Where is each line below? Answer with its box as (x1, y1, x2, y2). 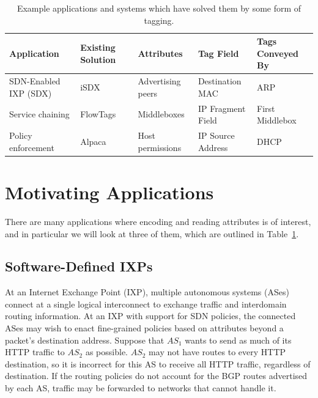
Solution (80, 53, 116, 65)
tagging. (144, 13, 174, 26)
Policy (9, 129, 32, 142)
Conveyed (257, 46, 299, 59)
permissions (138, 141, 182, 153)
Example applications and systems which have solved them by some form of (17, 2, 301, 14)
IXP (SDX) (9, 86, 52, 99)
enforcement (9, 141, 54, 153)
